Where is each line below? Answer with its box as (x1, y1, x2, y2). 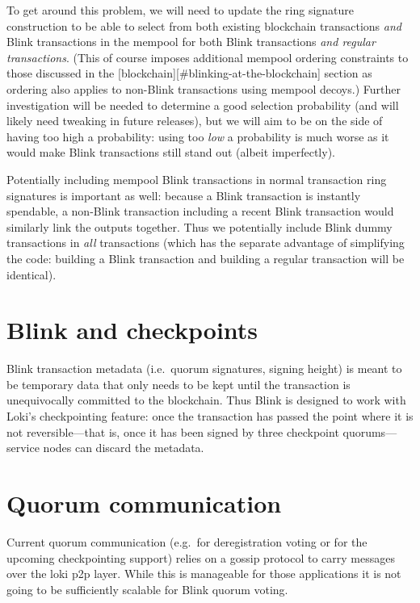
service (6, 439, 40, 456)
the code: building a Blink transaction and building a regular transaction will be (6, 249, 405, 266)
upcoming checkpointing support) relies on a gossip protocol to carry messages (6, 549, 395, 566)
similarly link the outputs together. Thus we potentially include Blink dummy (6, 218, 393, 235)
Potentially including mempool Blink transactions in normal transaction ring (6, 170, 387, 187)
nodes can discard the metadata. (43, 439, 204, 456)
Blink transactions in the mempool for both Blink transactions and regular (6, 33, 376, 50)
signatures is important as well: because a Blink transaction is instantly (6, 186, 361, 203)
